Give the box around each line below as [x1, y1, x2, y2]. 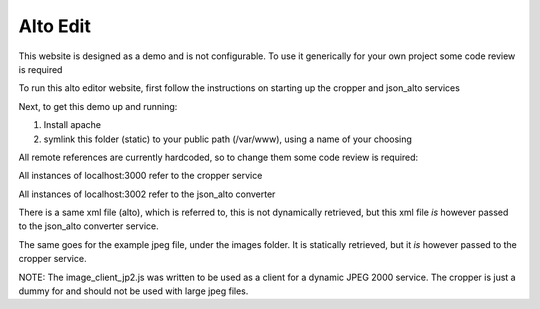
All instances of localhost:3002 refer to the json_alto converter [18, 188, 276, 200]
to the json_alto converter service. [18, 220, 159, 232]
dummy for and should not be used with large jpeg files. [18, 285, 249, 297]
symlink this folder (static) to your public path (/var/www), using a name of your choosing [43, 133, 412, 145]
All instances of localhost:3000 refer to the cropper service [18, 170, 263, 182]
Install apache [43, 119, 102, 131]
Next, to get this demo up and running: [18, 100, 178, 112]
